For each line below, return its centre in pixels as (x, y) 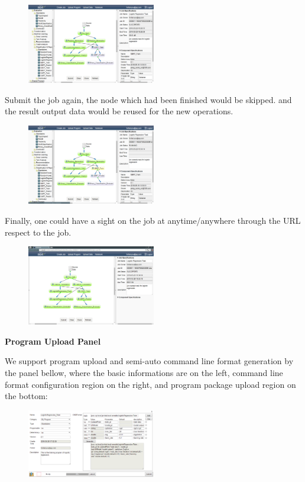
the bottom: (26, 396)
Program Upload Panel (53, 341)
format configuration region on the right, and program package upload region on (150, 384)
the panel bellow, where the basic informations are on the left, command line (144, 372)
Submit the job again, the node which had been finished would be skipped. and (148, 99)
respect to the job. (38, 232)
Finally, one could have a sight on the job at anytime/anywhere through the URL (153, 220)
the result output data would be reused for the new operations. (119, 111)
